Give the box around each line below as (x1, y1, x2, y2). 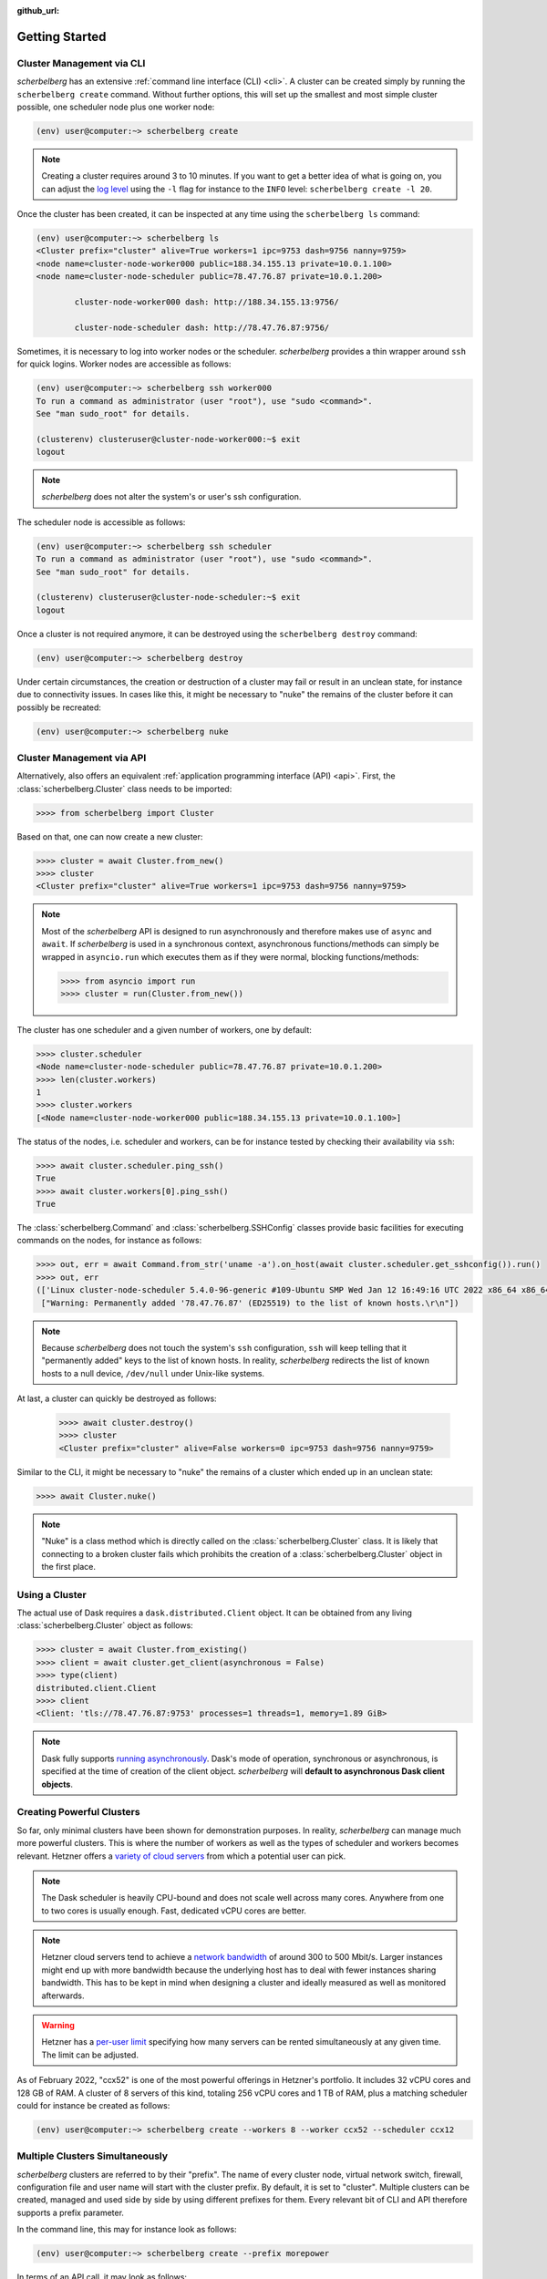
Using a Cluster (16, 1588, 87, 1601)
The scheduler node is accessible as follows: (16, 516, 186, 528)
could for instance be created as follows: (16, 2099, 170, 2110)
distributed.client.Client (36, 1683, 157, 1693)
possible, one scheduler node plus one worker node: (16, 101, 215, 112)
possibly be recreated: (16, 702, 102, 713)
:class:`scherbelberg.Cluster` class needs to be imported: (16, 783, 232, 794)
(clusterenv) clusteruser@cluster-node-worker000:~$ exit (36, 434, 301, 444)
